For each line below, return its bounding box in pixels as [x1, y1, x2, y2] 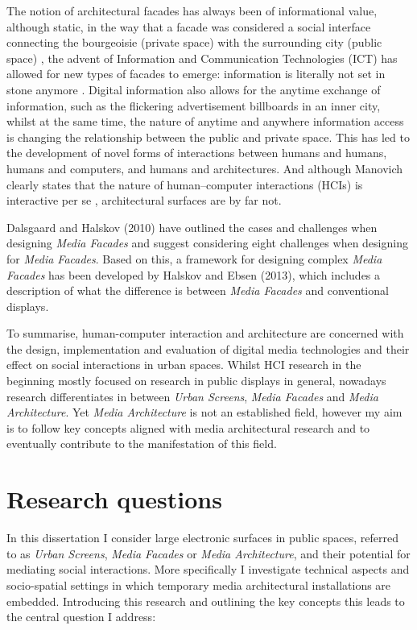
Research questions [6, 483, 222, 516]
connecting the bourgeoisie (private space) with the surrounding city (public [6, 34, 382, 51]
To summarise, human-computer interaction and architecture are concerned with [6, 325, 404, 342]
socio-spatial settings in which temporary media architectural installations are [6, 576, 391, 593]
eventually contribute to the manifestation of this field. [6, 435, 277, 452]
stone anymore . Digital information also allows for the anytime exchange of [6, 81, 381, 97]
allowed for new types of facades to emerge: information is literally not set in [6, 65, 386, 82]
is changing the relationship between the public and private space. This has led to [6, 128, 410, 145]
